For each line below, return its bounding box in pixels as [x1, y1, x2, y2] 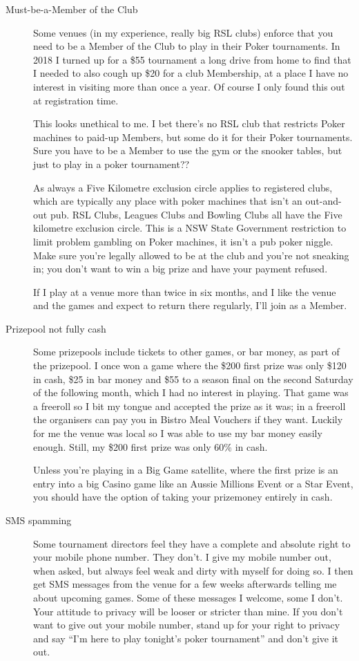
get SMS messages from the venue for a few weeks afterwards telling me [33, 577, 337, 591]
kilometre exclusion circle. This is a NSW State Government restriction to [33, 221, 347, 235]
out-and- [305, 194, 342, 208]
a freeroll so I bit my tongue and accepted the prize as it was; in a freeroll [33, 398, 346, 413]
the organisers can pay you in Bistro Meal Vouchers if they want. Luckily [33, 412, 343, 427]
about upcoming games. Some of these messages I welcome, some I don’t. [33, 590, 343, 604]
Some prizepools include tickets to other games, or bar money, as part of [33, 344, 340, 359]
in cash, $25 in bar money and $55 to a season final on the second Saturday [33, 371, 353, 386]
